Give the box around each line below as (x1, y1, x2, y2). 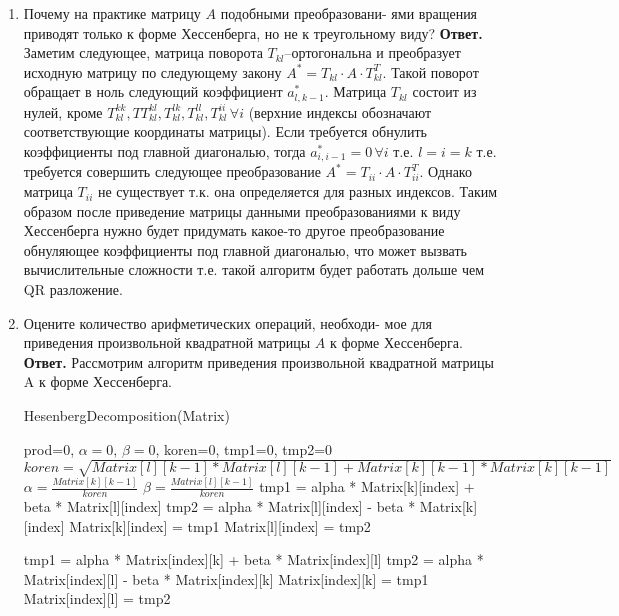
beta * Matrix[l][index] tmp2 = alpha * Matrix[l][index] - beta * (23, 495, 416, 516)
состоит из (412, 81, 477, 102)
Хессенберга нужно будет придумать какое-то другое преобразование (23, 220, 445, 241)
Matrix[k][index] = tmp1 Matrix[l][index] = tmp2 (69, 515, 371, 536)
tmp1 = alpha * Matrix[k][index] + (259, 476, 475, 497)
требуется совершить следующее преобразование (23, 161, 321, 182)
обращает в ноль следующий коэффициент (23, 81, 283, 102)
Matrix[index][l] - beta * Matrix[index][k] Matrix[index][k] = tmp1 (23, 568, 429, 589)
